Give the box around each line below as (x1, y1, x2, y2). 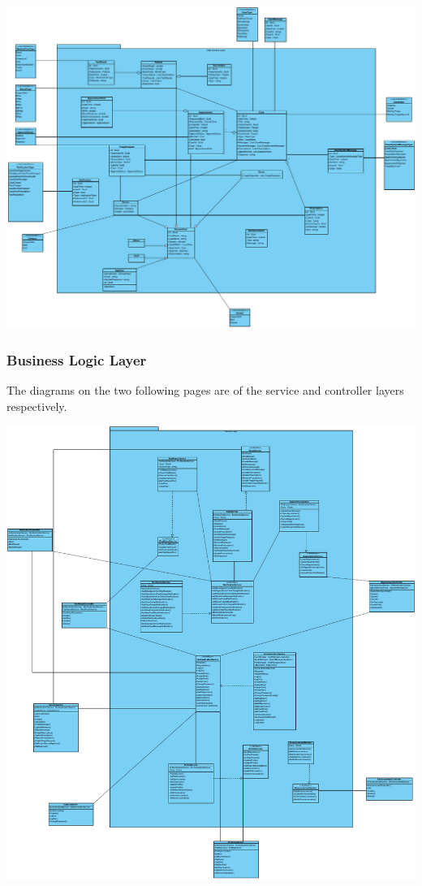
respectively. (6, 397, 67, 414)
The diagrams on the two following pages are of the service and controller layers (6, 382, 404, 399)
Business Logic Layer (6, 349, 147, 370)
